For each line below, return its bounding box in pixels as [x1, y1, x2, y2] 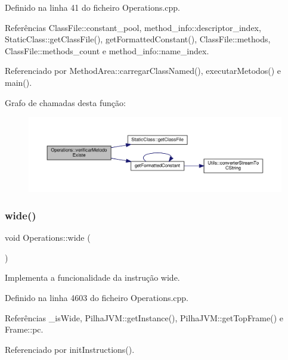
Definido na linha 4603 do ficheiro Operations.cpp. [5, 291, 189, 304]
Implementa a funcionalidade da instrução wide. [5, 271, 180, 284]
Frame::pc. [5, 323, 44, 336]
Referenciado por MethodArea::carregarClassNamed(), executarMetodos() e [5, 64, 281, 77]
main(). [5, 76, 32, 88]
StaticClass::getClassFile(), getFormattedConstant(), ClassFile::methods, [5, 33, 271, 45]
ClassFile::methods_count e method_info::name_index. [5, 44, 209, 57]
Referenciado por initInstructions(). [5, 343, 135, 355]
